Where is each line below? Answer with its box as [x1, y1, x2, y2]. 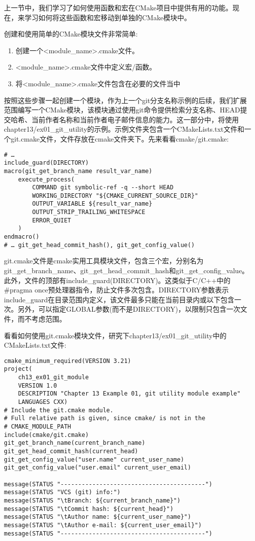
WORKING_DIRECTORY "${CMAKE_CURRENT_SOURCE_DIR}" [32, 192, 198, 199]
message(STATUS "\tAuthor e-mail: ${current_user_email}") [4, 521, 202, 529]
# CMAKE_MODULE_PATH [4, 423, 72, 430]
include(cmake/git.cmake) [4, 431, 89, 438]
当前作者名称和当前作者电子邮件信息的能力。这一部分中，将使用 [31, 114, 239, 124]
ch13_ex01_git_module [18, 374, 89, 381]
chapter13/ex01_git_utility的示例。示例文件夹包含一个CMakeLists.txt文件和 [4, 124, 245, 134]
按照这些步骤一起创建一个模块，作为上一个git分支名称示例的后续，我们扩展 [4, 95, 247, 105]
